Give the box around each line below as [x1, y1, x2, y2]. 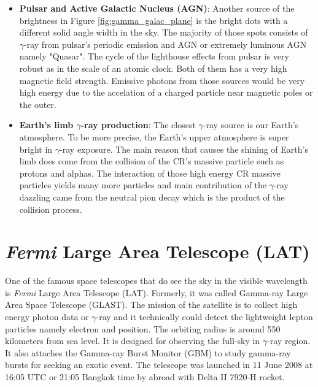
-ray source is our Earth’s [203, 118, 299, 131]
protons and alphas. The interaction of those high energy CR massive [19, 166, 281, 179]
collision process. [19, 202, 82, 215]
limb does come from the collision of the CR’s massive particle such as [19, 155, 284, 167]
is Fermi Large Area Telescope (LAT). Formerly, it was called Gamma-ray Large [5, 286, 308, 299]
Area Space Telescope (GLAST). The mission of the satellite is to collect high [5, 298, 298, 311]
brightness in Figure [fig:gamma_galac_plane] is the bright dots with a [19, 13, 288, 26]
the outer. [19, 98, 56, 110]
